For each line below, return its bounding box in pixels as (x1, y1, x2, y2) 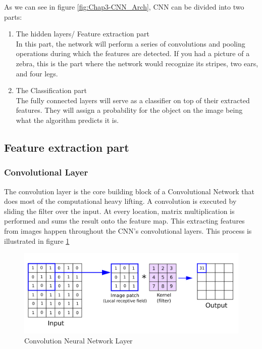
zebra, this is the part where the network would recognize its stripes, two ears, (16, 58, 258, 68)
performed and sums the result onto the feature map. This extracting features (4, 215, 245, 226)
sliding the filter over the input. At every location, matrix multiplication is (4, 205, 235, 216)
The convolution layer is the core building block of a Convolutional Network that (4, 186, 255, 196)
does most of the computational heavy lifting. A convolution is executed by (4, 196, 237, 206)
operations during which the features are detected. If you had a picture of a (16, 48, 250, 59)
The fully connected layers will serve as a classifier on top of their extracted (16, 95, 250, 105)
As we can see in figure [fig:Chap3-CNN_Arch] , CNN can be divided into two (4, 2, 244, 12)
